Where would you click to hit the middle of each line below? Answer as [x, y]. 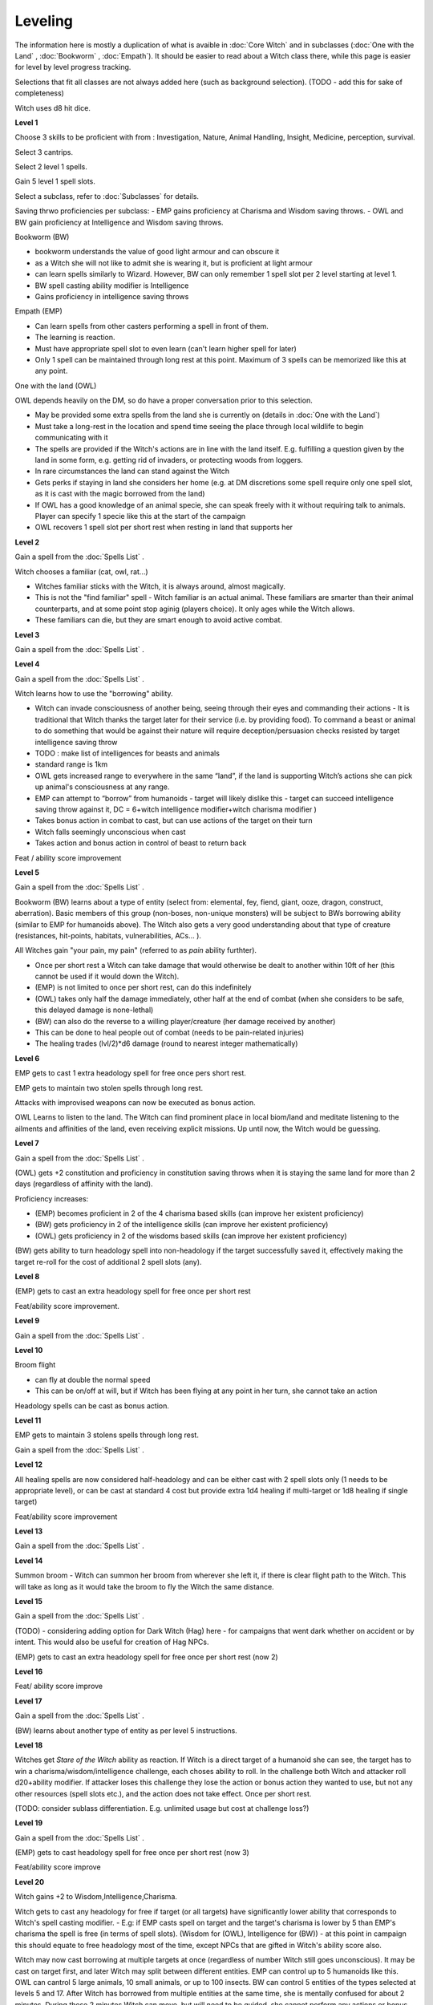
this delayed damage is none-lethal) [94, 1010]
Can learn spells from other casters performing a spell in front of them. [152, 326]
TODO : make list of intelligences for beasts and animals [127, 753]
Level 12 [29, 1464]
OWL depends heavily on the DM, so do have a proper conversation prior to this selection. [164, 400]
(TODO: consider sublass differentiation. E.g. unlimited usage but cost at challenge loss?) [162, 1808]
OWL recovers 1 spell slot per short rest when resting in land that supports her [164, 527]
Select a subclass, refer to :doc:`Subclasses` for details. [107, 196]
